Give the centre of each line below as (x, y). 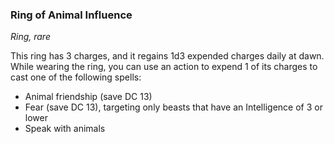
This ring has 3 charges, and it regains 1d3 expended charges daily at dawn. (167, 56)
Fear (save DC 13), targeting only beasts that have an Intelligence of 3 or (173, 107)
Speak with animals (65, 129)
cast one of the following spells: (76, 77)
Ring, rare (30, 37)
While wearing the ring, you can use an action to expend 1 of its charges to (164, 67)
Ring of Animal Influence (71, 15)
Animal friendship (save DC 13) (88, 97)
